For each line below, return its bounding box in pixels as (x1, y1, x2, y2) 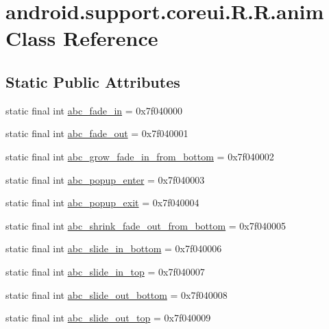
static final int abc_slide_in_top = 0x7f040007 (5, 264, 205, 278)
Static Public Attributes (5, 71, 180, 92)
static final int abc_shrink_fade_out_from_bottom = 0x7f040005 (5, 218, 287, 232)
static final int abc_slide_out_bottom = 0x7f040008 (5, 287, 228, 302)
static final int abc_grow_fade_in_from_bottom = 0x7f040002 (5, 149, 274, 163)
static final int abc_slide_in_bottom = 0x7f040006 (5, 241, 222, 256)
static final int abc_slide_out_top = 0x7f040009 (5, 310, 211, 325)
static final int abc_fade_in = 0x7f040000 (5, 103, 182, 117)
